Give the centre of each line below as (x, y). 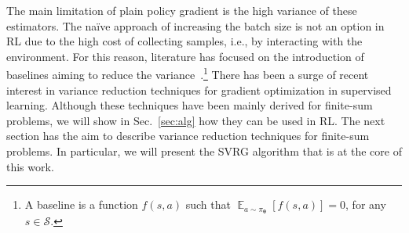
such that (208, 204)
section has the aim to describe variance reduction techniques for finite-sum (188, 136)
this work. (30, 166)
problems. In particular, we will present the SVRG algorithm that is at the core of (204, 151)
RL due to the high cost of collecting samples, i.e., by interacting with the (184, 41)
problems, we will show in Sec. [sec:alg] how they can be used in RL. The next (196, 120)
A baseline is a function (81, 204)
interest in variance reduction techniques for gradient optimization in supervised (199, 90)
